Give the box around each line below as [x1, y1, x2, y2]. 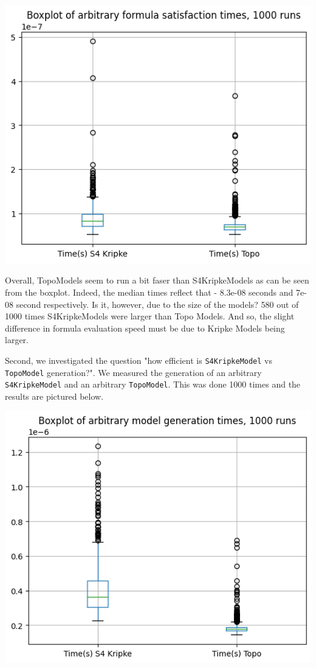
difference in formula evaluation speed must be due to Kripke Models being [5, 321, 285, 334]
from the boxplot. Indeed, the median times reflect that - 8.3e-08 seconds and [5, 285, 294, 298]
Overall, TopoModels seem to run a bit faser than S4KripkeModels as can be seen [5, 274, 309, 287]
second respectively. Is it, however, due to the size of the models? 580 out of [16, 297, 299, 310]
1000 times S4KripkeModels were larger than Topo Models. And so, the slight [5, 310, 295, 322]
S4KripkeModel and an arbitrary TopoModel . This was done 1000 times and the [5, 378, 301, 391]
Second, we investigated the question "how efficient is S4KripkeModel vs [5, 353, 273, 366]
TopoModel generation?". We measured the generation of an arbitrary [5, 366, 262, 378]
